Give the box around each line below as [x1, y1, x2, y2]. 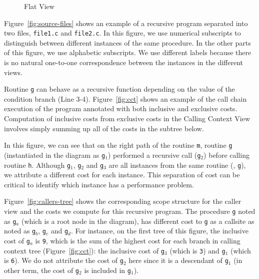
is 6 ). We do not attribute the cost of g [4, 255, 123, 265]
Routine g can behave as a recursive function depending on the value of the [4, 84, 235, 94]
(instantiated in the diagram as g [4, 149, 105, 160]
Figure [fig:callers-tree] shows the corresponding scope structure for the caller [4, 196, 241, 206]
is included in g [84, 264, 131, 275]
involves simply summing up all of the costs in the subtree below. [4, 123, 204, 133]
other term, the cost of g [4, 264, 79, 275]
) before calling [203, 149, 249, 160]
